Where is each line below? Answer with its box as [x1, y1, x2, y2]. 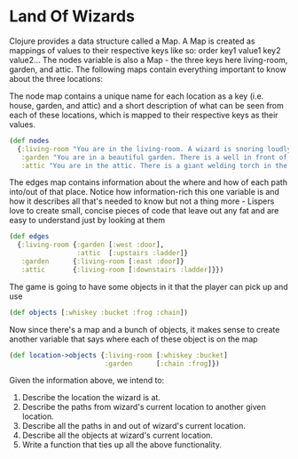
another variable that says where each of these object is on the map [9, 334, 259, 344]
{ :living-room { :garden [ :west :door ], [17, 240, 165, 250]
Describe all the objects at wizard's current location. [21, 430, 213, 441]
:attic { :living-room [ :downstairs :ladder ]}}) [20, 265, 224, 274]
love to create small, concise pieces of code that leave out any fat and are [9, 205, 279, 216]
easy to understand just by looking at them [9, 215, 166, 226]
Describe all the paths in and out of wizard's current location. [21, 421, 246, 431]
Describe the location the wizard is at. [21, 392, 161, 403]
